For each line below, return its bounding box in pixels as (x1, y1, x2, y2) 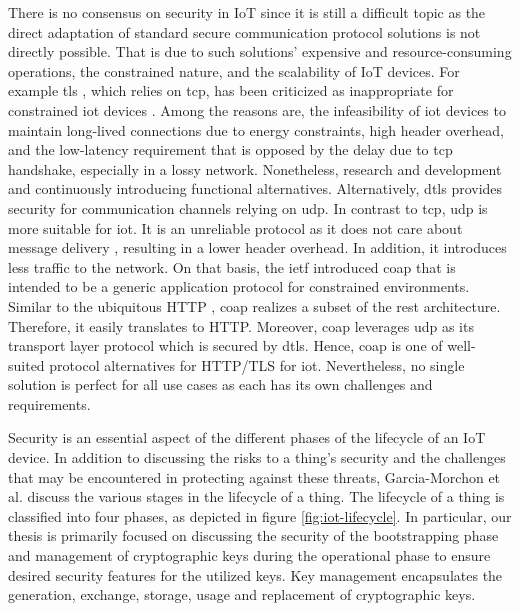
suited (8, 354, 45, 375)
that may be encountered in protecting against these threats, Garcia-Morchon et (8, 466, 501, 487)
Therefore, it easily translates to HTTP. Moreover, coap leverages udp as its (8, 315, 474, 336)
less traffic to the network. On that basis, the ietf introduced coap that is (8, 256, 456, 277)
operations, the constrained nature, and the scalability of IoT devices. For (8, 60, 460, 81)
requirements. (8, 393, 91, 414)
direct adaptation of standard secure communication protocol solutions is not (8, 21, 481, 42)
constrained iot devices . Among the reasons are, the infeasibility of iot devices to (8, 99, 506, 120)
